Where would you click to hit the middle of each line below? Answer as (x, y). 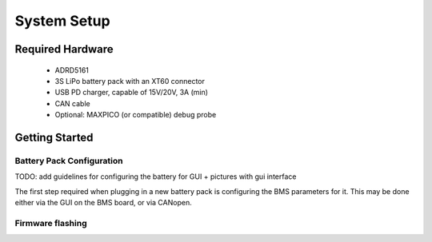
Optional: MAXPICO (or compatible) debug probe (136, 115)
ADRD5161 (72, 70)
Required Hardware (64, 49)
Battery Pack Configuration (69, 161)
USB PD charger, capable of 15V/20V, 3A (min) (131, 93)
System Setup (63, 21)
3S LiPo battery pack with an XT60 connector (130, 81)
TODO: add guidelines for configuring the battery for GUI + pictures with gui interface (156, 177)
